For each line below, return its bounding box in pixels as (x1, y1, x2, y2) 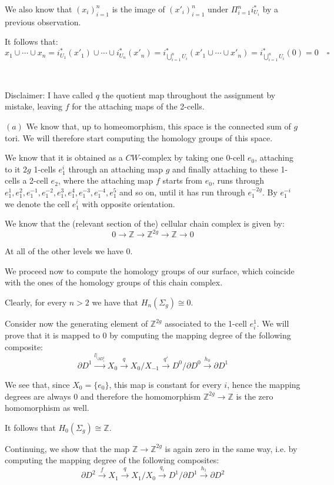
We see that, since (5, 378, 70, 390)
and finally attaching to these (172, 162, 278, 175)
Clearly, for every (5, 296, 67, 308)
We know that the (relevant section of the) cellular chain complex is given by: (5, 217, 285, 230)
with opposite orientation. (82, 197, 175, 210)
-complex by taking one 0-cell (139, 151, 245, 164)
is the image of (112, 3, 165, 15)
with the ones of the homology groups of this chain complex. (5, 276, 223, 288)
